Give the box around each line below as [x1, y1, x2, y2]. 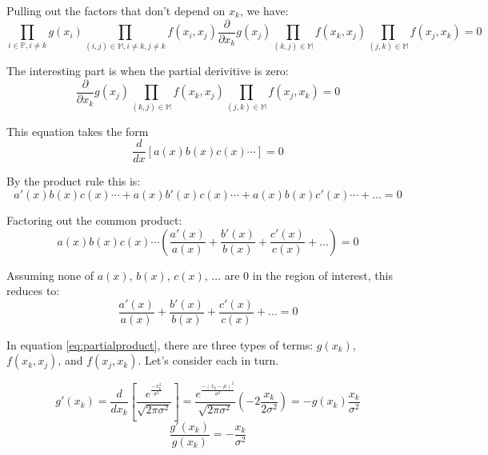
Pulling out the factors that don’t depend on [6, 2, 226, 18]
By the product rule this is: [6, 173, 141, 190]
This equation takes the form [6, 122, 149, 139]
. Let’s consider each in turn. [138, 352, 279, 369]
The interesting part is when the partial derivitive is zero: [6, 62, 289, 79]
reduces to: [6, 282, 60, 299]
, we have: [239, 2, 289, 18]
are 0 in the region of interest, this [224, 266, 393, 283]
